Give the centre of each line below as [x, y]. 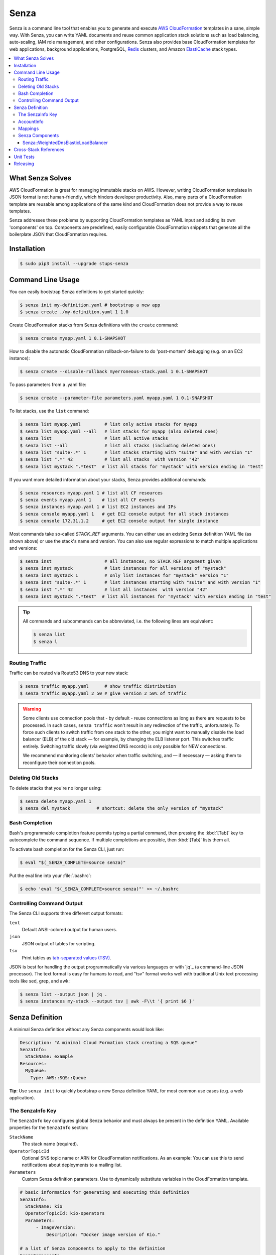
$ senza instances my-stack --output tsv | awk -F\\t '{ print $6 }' [107, 1001]
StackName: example [49, 1056]
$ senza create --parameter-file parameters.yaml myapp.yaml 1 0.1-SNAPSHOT [116, 398]
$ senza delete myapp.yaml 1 [56, 801]
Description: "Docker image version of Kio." [103, 1234]
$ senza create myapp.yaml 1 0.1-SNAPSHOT [73, 338]
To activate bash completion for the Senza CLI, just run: [67, 849]
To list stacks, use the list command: [49, 411]
